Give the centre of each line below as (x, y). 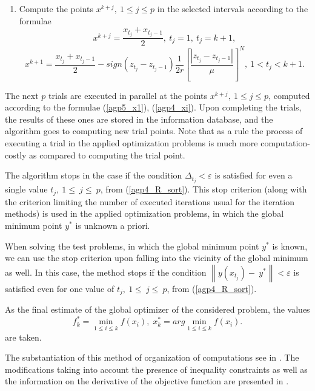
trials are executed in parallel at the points (128, 95)
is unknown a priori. (113, 225)
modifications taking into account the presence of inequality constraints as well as (156, 369)
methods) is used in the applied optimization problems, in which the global (144, 213)
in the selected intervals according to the (233, 8)
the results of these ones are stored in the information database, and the (139, 119)
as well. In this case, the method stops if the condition (106, 272)
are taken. (23, 337)
